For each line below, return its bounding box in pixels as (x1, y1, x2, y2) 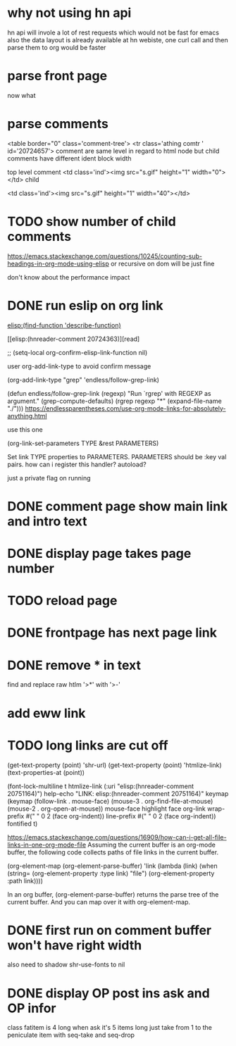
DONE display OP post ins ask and (7, 985, 210, 1001)
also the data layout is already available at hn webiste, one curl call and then (7, 35, 228, 44)
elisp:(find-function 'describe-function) (7, 320, 121, 329)
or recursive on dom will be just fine (110, 259, 215, 268)
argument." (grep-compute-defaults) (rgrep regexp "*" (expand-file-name (7, 397, 222, 405)
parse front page (7, 68, 108, 84)
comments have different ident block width (7, 154, 132, 163)
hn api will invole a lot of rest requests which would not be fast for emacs (7, 28, 220, 37)
